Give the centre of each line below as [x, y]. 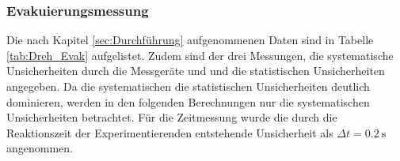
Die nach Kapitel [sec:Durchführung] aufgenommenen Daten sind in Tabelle [190, 40]
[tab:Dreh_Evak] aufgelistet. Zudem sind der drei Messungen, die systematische [200, 55]
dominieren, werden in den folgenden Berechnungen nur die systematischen [188, 101]
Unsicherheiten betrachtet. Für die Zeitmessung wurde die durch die [172, 117]
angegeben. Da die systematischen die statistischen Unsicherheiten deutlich [188, 86]
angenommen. [40, 148]
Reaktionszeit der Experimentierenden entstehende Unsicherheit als [170, 132]
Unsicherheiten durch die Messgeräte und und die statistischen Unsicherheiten [196, 71]
